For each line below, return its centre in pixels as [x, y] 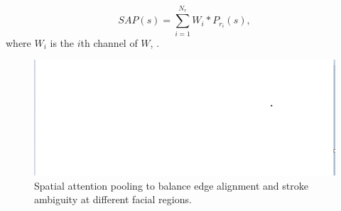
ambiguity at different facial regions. [113, 199]
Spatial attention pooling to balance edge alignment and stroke [171, 185]
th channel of [109, 42]
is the [62, 42]
